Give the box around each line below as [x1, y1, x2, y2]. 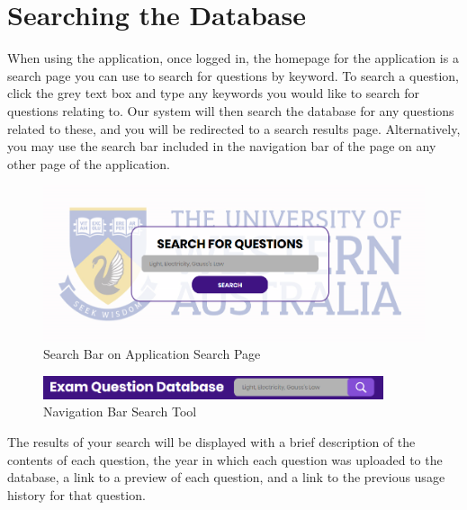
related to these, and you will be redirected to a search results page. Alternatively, [7, 119, 461, 138]
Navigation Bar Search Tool [43, 402, 197, 421]
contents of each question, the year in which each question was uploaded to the [7, 450, 443, 469]
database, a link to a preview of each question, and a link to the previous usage [7, 468, 445, 487]
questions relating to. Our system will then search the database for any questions [7, 101, 454, 120]
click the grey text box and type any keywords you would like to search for [7, 84, 420, 103]
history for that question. [7, 485, 146, 504]
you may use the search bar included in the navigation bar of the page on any [7, 137, 436, 156]
